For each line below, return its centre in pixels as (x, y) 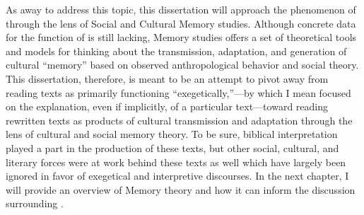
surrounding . (35, 203)
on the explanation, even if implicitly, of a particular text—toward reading (167, 106)
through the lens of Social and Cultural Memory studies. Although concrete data (181, 23)
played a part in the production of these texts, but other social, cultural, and (172, 147)
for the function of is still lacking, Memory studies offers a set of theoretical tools (181, 37)
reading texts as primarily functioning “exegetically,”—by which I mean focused (178, 92)
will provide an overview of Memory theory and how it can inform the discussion (181, 189)
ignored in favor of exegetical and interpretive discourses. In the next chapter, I (177, 176)
